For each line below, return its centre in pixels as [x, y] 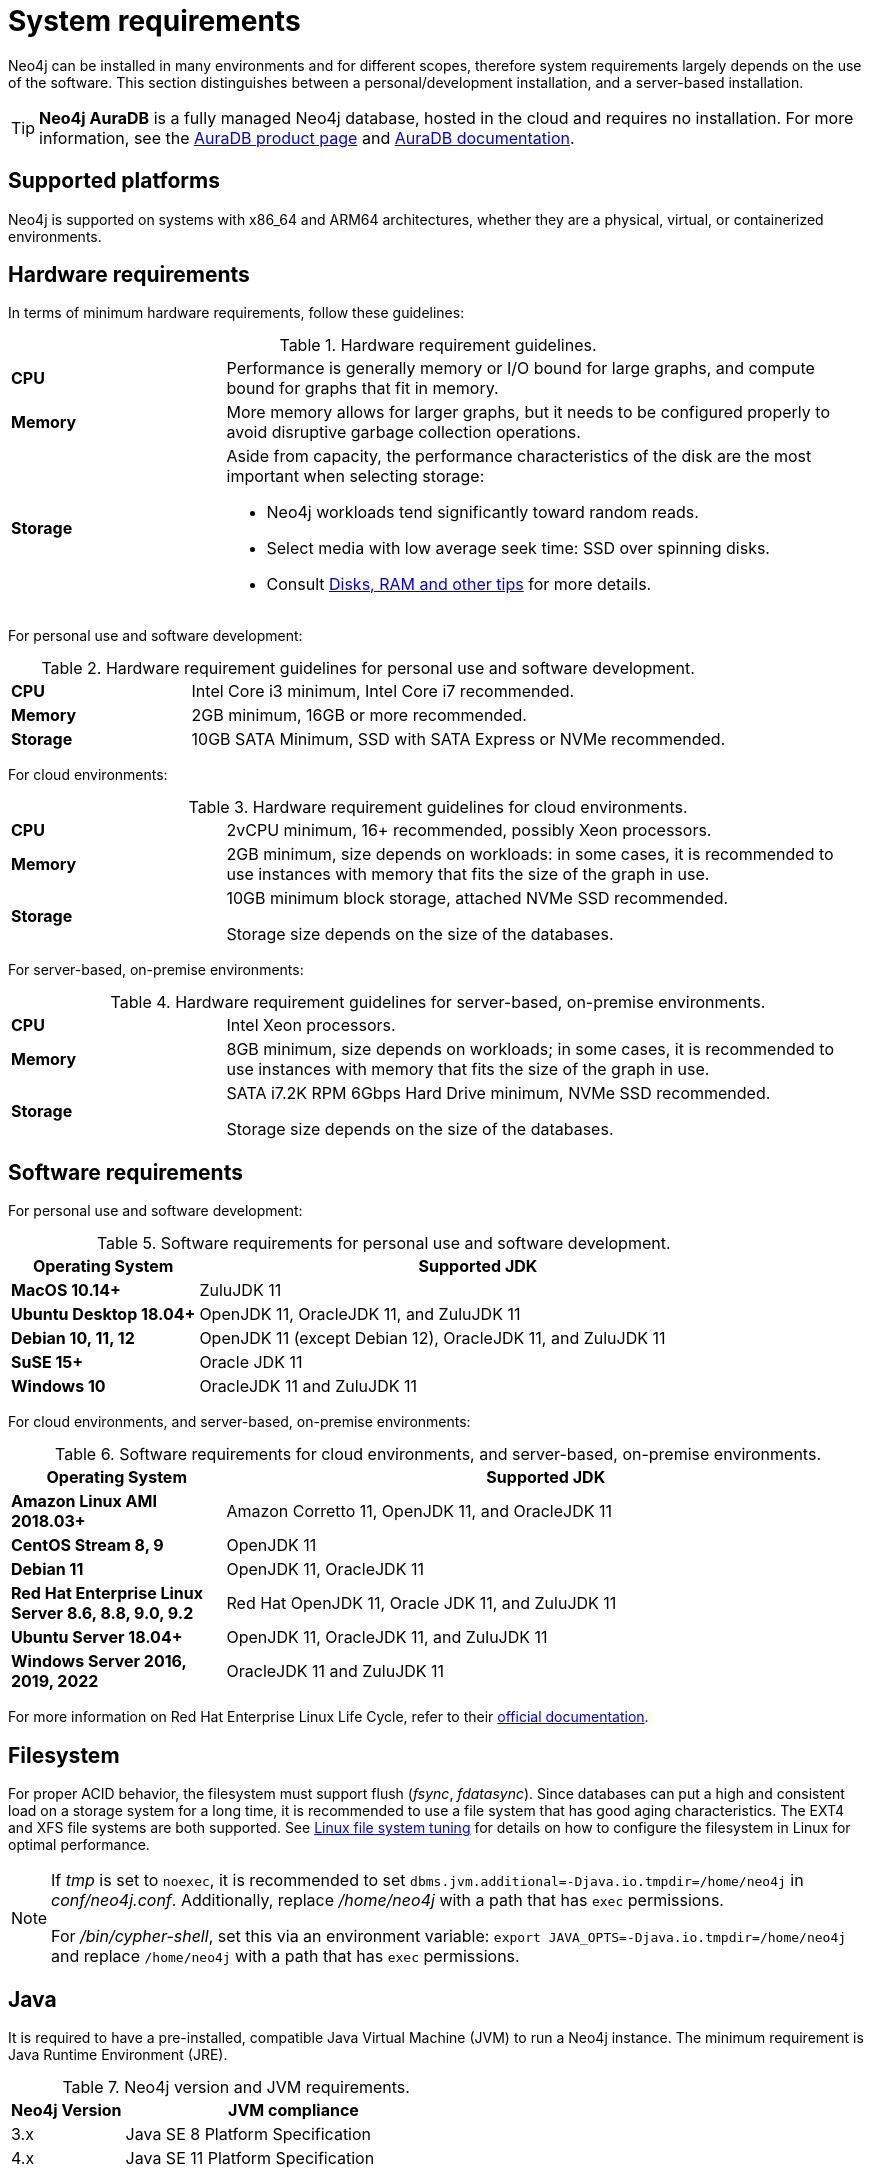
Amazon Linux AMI [84, 1501]
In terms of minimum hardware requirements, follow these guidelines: [236, 313]
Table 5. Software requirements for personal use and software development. [383, 1243]
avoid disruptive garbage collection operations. [403, 432]
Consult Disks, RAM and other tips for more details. [459, 584]
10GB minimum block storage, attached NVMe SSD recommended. [477, 898]
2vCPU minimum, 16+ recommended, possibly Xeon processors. [469, 830]
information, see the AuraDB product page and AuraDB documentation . [307, 137]
